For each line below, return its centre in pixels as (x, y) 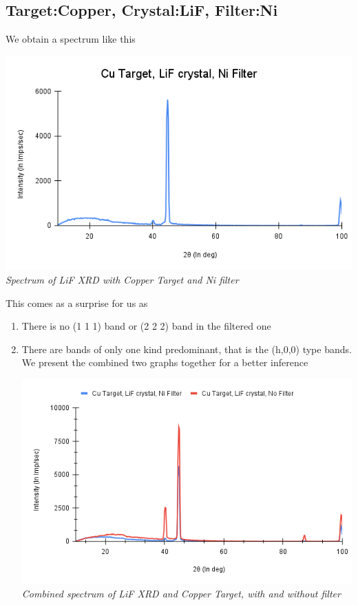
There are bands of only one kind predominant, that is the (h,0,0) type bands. (187, 349)
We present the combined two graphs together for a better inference (165, 362)
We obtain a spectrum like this (71, 39)
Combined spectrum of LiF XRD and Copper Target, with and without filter (181, 593)
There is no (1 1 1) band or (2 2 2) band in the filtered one (146, 326)
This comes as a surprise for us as (77, 302)
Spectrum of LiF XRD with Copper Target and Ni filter (122, 280)
